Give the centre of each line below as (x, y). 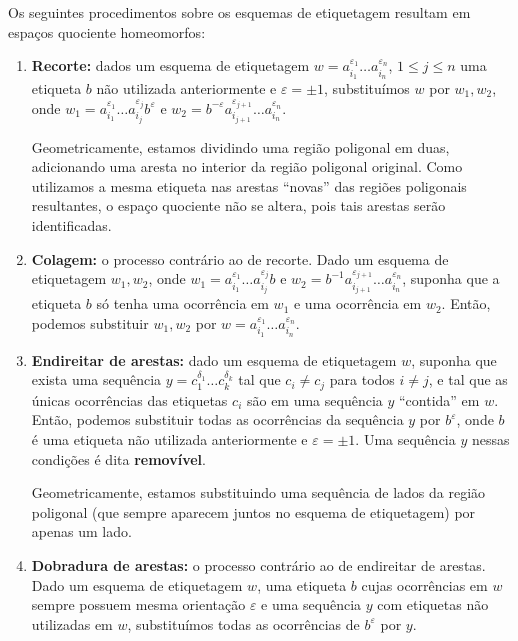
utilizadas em (72, 623)
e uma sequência (311, 604)
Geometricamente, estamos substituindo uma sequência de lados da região (258, 492)
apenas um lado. (81, 531)
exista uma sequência (96, 379)
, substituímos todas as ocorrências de (243, 623)
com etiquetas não (433, 604)
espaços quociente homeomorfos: (107, 31)
